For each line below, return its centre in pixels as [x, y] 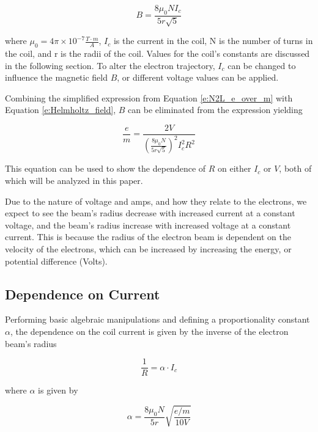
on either [235, 168]
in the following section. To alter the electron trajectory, [110, 65]
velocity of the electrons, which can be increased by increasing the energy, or [148, 248]
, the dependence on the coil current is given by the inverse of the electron [149, 331]
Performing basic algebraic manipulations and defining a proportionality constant [157, 319]
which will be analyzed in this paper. [74, 180]
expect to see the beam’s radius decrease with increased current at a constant [150, 213]
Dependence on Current [83, 294]
